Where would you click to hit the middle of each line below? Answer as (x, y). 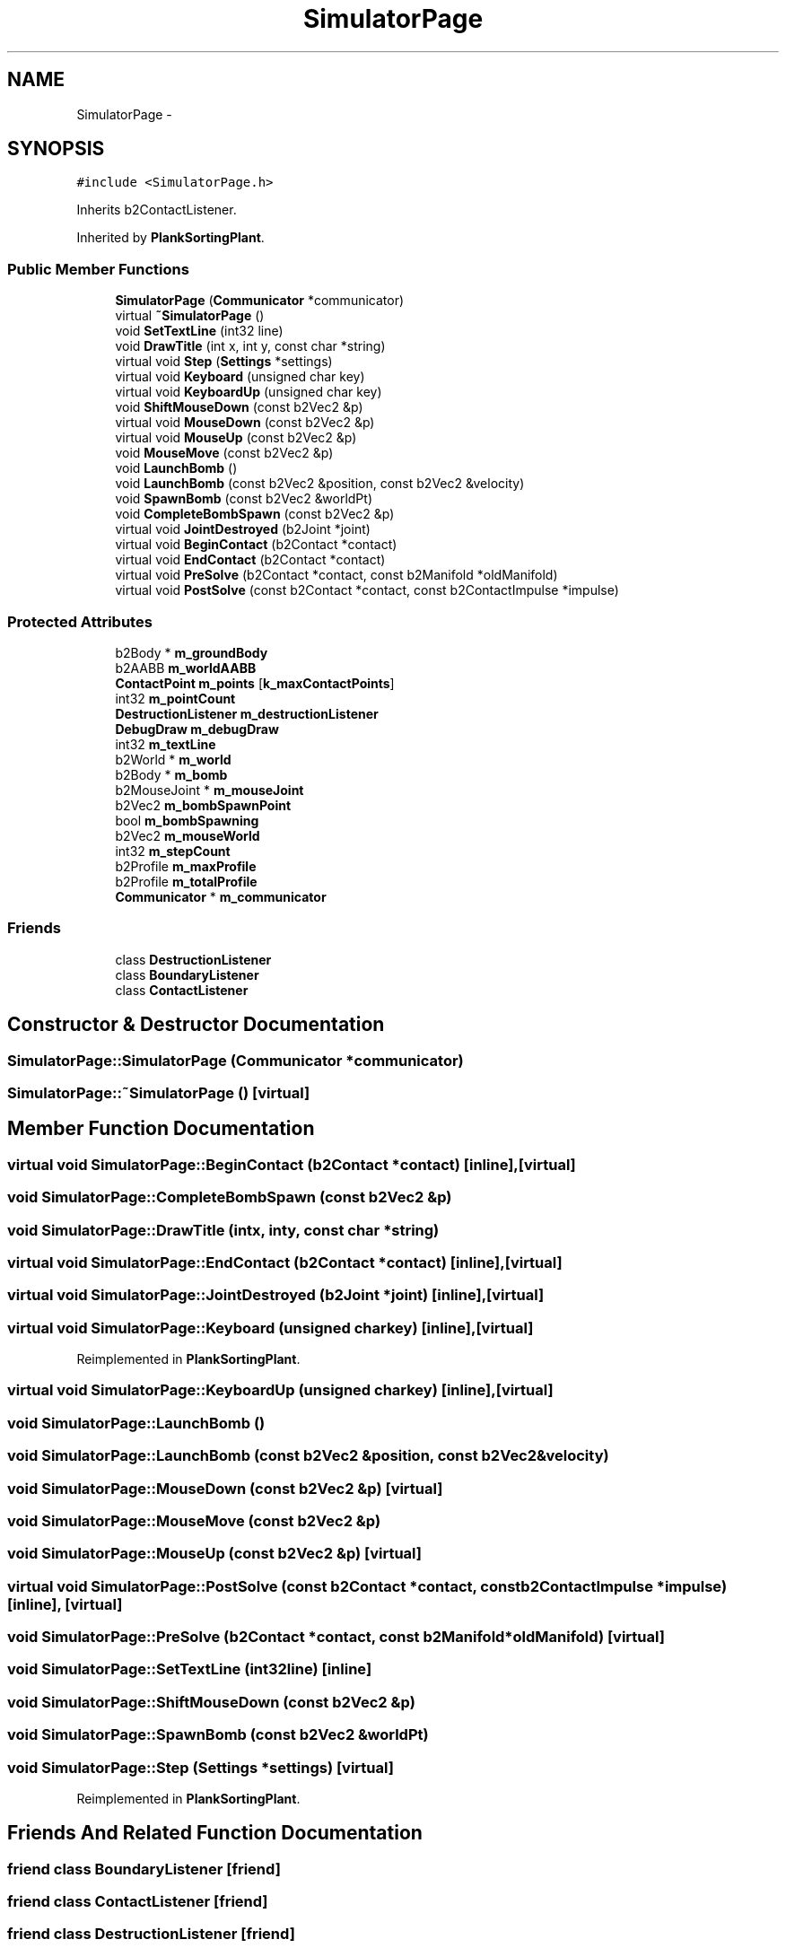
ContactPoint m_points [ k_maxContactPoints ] (255, 683)
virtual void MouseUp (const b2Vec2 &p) (236, 438)
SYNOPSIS (56, 149)
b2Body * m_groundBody (192, 652)
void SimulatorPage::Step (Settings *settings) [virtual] (201, 1767)
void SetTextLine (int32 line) (199, 331)
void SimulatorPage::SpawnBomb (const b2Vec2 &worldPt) (218, 1735)
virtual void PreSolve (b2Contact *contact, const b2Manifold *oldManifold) (336, 575)
